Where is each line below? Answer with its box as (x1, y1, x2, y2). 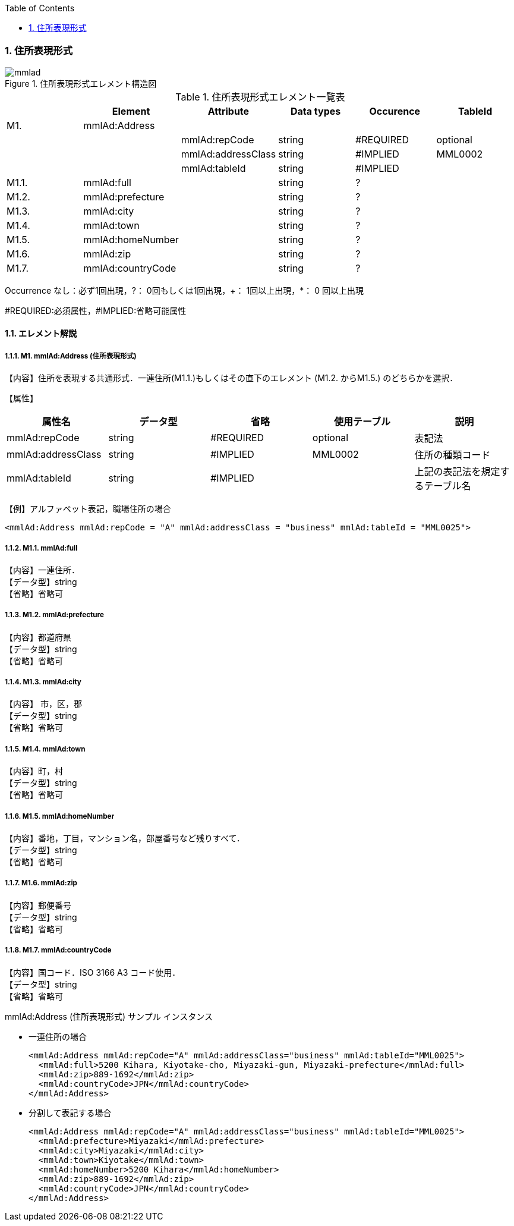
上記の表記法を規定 (414, 466, 500, 478)
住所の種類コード (414, 449, 491, 461)
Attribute (207, 105, 250, 117)
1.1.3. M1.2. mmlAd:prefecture (5, 611, 104, 620)
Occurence (369, 105, 421, 117)
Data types (291, 105, 341, 117)
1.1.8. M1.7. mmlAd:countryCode (5, 946, 112, 955)
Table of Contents (5, 3, 75, 13)
